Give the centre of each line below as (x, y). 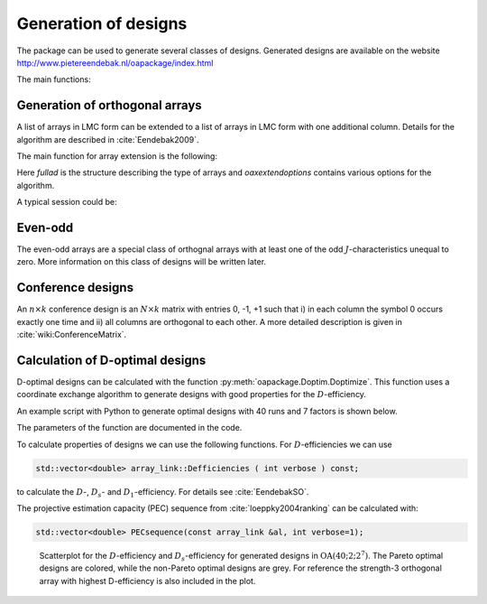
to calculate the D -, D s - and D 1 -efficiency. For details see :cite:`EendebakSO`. (163, 492)
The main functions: (54, 79)
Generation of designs (102, 23)
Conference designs (75, 288)
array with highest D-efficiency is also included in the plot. (147, 581)
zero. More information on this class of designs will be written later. (141, 262)
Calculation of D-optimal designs (111, 360)
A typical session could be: (67, 202)
